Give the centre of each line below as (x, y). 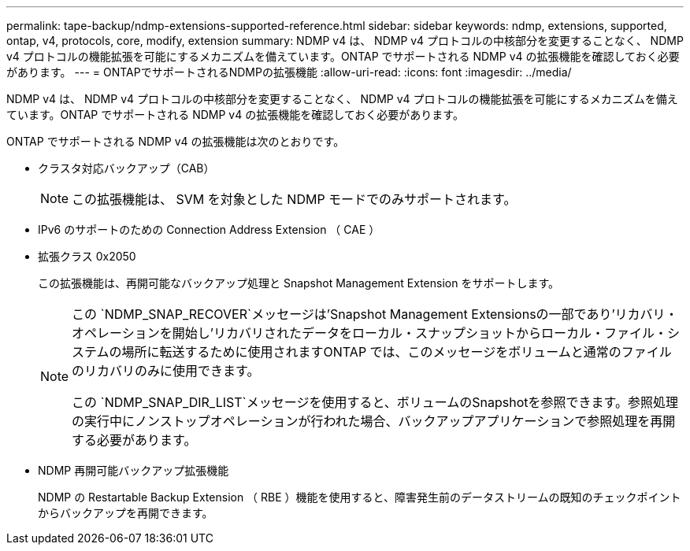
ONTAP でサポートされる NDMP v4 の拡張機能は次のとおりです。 (176, 141)
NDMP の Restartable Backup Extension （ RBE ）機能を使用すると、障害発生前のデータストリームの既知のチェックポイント (360, 497)
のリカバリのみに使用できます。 (166, 371)
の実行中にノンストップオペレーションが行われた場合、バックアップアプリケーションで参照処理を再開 (374, 421)
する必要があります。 (134, 440)
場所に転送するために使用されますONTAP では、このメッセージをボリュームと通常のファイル (397, 352)
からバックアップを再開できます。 (126, 513)
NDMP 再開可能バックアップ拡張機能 (134, 470)
